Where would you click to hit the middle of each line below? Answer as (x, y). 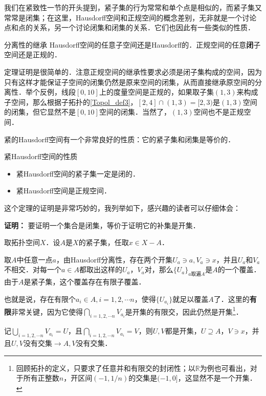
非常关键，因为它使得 (47, 311)
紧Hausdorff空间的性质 (41, 156)
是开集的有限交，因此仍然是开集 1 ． (184, 311)
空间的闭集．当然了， (135, 112)
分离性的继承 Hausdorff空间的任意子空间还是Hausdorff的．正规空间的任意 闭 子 (132, 44)
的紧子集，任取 (104, 242)
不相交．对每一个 (33, 269)
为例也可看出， (225, 368)
